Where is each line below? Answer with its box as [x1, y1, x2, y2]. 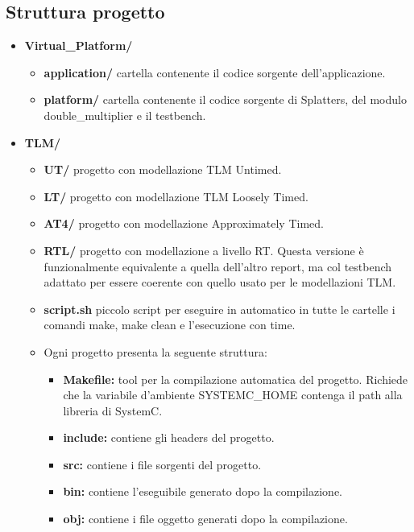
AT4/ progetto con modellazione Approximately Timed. [43, 215, 324, 232]
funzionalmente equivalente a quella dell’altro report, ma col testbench [43, 258, 392, 274]
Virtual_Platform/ [24, 37, 133, 54]
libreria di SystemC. [63, 402, 163, 419]
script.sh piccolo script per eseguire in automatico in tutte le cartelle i [43, 300, 395, 317]
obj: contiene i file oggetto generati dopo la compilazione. [63, 510, 348, 527]
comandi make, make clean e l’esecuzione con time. [43, 316, 296, 333]
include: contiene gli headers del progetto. [63, 429, 275, 446]
